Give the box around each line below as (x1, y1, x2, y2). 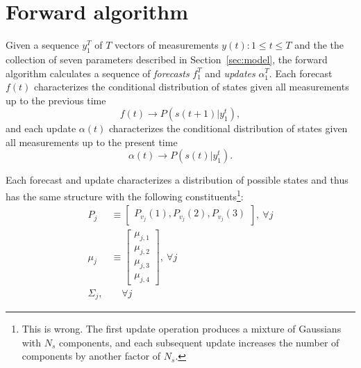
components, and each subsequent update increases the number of (59, 335, 339, 349)
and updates (205, 65, 255, 80)
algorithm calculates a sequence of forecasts (6, 65, 190, 80)
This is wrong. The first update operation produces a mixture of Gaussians (22, 321, 342, 336)
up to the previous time (6, 93, 106, 107)
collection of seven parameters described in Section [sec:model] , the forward (6, 51, 328, 66)
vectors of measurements (115, 38, 219, 52)
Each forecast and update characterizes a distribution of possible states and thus (6, 173, 349, 187)
